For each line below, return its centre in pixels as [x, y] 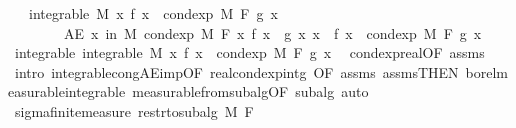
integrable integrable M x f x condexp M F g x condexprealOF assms [249, 52]
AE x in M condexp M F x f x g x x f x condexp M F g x [272, 32]
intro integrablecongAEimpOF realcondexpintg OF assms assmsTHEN [236, 71]
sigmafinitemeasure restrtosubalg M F [134, 110]
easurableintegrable [67, 91]
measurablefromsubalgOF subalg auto [250, 91]
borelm [486, 71]
